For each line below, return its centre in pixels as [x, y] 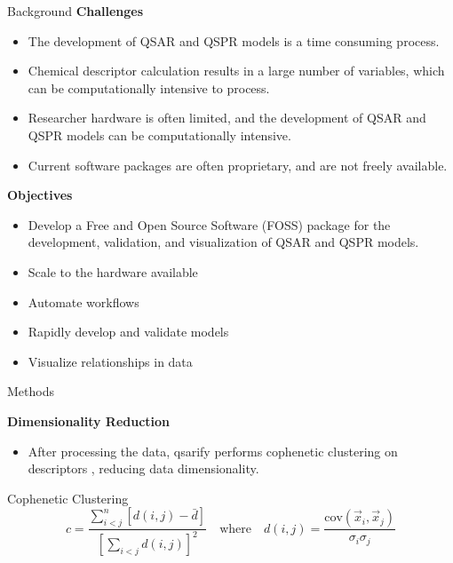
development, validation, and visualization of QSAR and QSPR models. [223, 242]
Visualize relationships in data [110, 361]
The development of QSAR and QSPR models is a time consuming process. [234, 40]
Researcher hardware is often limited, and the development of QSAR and [227, 118]
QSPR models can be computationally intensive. [159, 135]
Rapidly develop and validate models [128, 332]
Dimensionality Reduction [89, 420]
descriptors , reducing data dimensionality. [143, 468]
